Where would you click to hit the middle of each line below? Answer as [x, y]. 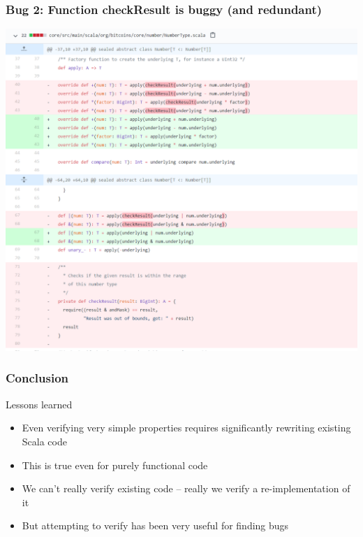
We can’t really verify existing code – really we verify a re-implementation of [186, 488]
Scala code [44, 441]
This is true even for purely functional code [115, 465]
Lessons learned [39, 404]
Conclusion [37, 378]
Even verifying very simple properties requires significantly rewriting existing [186, 428]
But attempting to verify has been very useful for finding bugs [155, 525]
